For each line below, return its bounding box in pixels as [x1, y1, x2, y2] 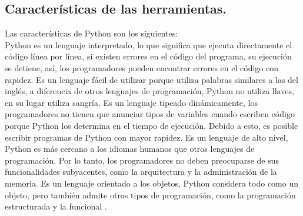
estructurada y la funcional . [5, 200, 107, 212]
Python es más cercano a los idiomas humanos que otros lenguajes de [5, 142, 255, 155]
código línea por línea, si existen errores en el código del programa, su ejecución [5, 50, 292, 62]
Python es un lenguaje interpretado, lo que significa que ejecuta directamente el [5, 38, 292, 51]
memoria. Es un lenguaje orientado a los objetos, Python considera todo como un [5, 177, 298, 189]
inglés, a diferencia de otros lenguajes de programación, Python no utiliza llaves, [5, 85, 294, 97]
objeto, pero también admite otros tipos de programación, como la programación [5, 188, 296, 201]
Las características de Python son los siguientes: [5, 27, 178, 39]
